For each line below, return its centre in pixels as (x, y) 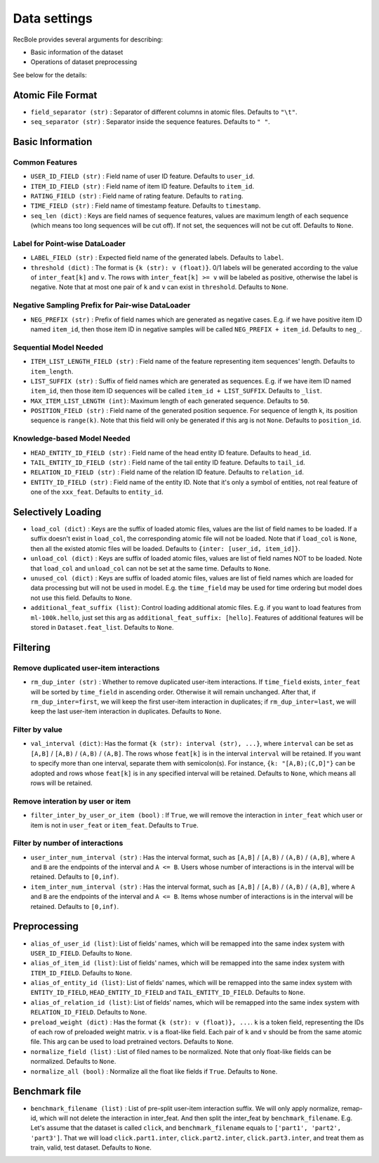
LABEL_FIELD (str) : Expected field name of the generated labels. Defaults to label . (157, 258)
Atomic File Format (55, 95)
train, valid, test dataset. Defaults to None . (91, 1148)
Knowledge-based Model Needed (72, 438)
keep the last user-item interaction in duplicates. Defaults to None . (126, 711)
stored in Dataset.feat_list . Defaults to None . (102, 627)
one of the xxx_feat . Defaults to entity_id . (97, 492)
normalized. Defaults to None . (73, 1062)
